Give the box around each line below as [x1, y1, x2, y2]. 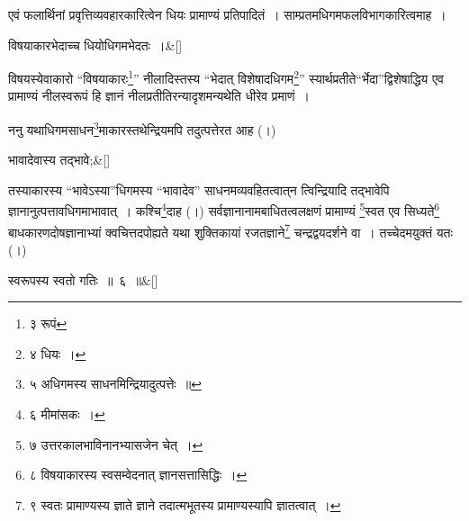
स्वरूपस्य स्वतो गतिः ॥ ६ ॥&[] [8, 270, 158, 289]
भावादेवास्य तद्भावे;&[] [8, 150, 111, 169]
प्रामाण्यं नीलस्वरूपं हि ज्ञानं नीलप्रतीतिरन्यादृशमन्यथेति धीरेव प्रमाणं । [8, 86, 310, 105]
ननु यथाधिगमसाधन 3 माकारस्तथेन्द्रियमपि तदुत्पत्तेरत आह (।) [8, 118, 276, 139]
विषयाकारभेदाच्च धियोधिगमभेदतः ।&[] [8, 35, 183, 54]
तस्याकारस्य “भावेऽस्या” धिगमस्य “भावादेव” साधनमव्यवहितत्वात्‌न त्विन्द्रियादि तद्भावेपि [8, 180, 390, 199]
